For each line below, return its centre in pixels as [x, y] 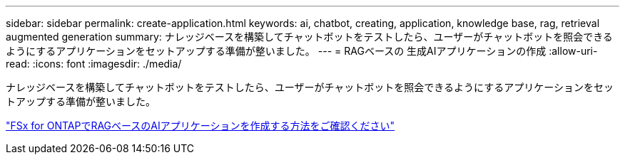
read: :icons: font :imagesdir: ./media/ [94, 64]
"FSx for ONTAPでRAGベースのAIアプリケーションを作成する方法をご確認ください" [200, 126]
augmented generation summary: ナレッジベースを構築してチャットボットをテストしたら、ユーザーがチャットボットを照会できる [309, 37]
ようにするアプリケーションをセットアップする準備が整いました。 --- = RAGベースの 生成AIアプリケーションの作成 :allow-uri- [302, 51]
